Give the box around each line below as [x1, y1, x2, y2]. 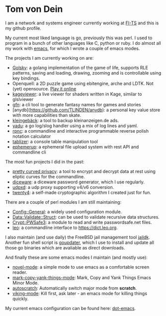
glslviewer [12, 96, 34, 102]
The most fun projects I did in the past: [5, 158, 84, 164]
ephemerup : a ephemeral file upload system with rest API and [12, 144, 139, 150]
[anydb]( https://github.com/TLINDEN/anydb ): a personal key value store [12, 107, 161, 113]
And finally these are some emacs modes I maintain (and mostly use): [5, 254, 148, 260]
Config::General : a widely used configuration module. [12, 209, 122, 215]
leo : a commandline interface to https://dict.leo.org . [12, 225, 118, 231]
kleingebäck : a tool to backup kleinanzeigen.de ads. [12, 117, 119, 123]
